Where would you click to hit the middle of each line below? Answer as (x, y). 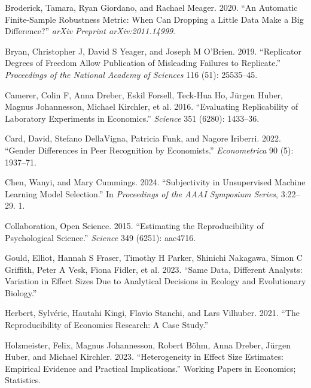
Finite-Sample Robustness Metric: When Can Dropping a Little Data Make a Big (154, 19)
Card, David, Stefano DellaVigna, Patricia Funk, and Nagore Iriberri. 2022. (143, 138)
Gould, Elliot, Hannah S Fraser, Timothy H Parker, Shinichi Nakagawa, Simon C (154, 258)
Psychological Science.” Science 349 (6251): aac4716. (100, 237)
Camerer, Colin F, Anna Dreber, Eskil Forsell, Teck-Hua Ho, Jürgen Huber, (144, 94)
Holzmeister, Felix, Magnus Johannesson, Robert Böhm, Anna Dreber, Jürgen (148, 345)
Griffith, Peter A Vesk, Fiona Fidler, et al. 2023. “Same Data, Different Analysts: (154, 269)
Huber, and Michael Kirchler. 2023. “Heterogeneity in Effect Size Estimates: (144, 357)
